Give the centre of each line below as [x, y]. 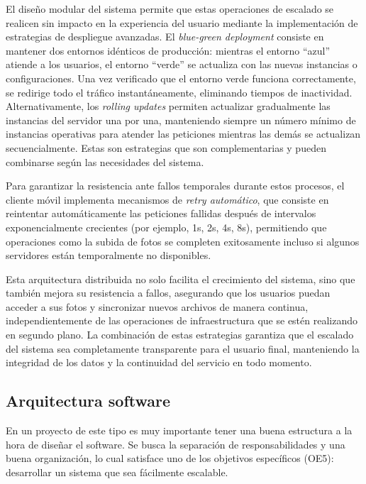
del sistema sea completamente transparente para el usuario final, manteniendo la [183, 348]
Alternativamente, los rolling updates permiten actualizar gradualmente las [168, 106]
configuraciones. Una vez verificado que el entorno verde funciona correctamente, [181, 78]
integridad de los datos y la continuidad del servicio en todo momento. [159, 362]
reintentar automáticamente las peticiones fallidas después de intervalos [161, 213]
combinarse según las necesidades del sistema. [105, 161]
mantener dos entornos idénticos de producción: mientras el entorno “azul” [168, 50]
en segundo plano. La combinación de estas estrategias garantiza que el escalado [180, 335]
